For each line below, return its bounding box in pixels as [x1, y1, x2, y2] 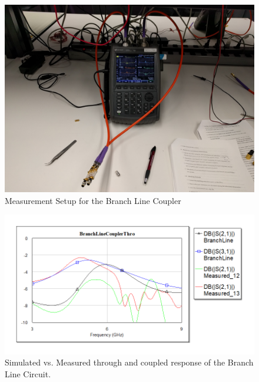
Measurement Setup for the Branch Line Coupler [5, 194, 181, 206]
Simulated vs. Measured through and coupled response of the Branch [5, 356, 254, 368]
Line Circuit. [5, 367, 51, 380]
